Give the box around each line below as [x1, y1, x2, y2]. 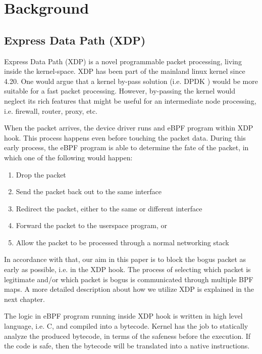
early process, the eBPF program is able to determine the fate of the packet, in [4, 142, 249, 153]
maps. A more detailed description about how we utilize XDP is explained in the [4, 284, 254, 294]
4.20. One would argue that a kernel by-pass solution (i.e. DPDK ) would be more [4, 75, 258, 86]
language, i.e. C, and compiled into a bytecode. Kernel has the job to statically [4, 321, 248, 331]
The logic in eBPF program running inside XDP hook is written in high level [4, 311, 243, 321]
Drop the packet [16, 169, 66, 180]
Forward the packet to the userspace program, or [16, 220, 168, 231]
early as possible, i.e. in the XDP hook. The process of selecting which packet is [4, 264, 251, 275]
